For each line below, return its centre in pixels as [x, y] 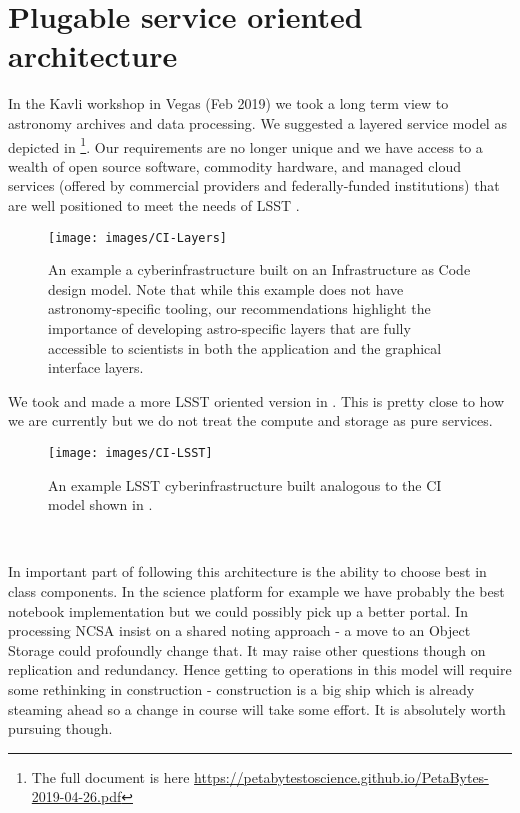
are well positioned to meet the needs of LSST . [154, 204]
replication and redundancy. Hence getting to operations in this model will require [260, 669]
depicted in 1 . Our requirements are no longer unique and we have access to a [245, 145]
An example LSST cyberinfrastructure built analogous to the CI [245, 484]
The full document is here [110, 776]
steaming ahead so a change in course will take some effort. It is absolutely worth [257, 708]
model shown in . [100, 504]
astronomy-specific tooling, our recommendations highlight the [239, 308]
